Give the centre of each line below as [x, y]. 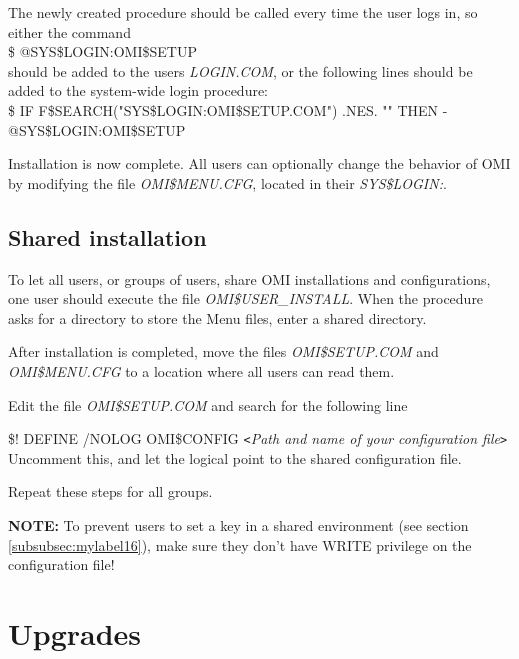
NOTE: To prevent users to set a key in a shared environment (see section [238, 524]
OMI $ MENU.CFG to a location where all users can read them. [201, 370]
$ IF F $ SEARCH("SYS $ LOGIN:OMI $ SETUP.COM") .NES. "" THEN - [228, 109]
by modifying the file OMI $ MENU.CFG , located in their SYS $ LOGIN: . [227, 182]
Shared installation [107, 236]
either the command [69, 31]
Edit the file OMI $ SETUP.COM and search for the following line [208, 404]
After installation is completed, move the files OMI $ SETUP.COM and [223, 351]
